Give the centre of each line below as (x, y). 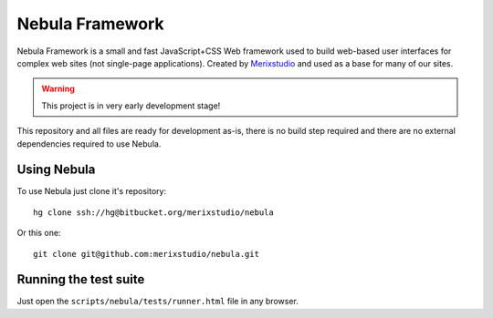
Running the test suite (81, 279)
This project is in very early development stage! (131, 106)
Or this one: (39, 233)
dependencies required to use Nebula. (89, 144)
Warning (58, 89)
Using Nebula (56, 170)
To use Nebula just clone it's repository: (92, 191)
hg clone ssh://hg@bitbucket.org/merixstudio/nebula (153, 212)
